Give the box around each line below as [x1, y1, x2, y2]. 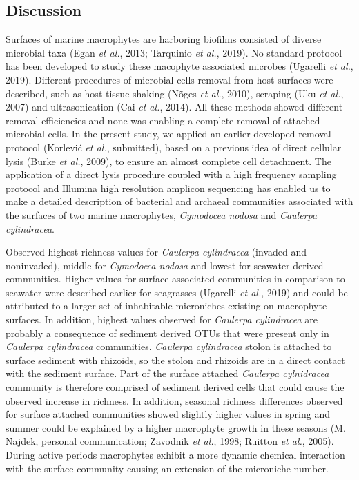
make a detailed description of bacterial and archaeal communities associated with [6, 194, 353, 209]
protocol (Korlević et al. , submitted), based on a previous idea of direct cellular [6, 140, 342, 154]
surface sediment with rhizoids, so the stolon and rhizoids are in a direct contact [6, 352, 345, 367]
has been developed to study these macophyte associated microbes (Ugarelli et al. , [6, 59, 353, 73]
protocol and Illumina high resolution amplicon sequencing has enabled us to [6, 180, 331, 195]
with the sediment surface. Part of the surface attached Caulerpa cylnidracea [6, 366, 329, 381]
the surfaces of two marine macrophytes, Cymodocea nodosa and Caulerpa [6, 207, 318, 222]
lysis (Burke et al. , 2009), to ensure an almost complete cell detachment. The [6, 153, 331, 168]
